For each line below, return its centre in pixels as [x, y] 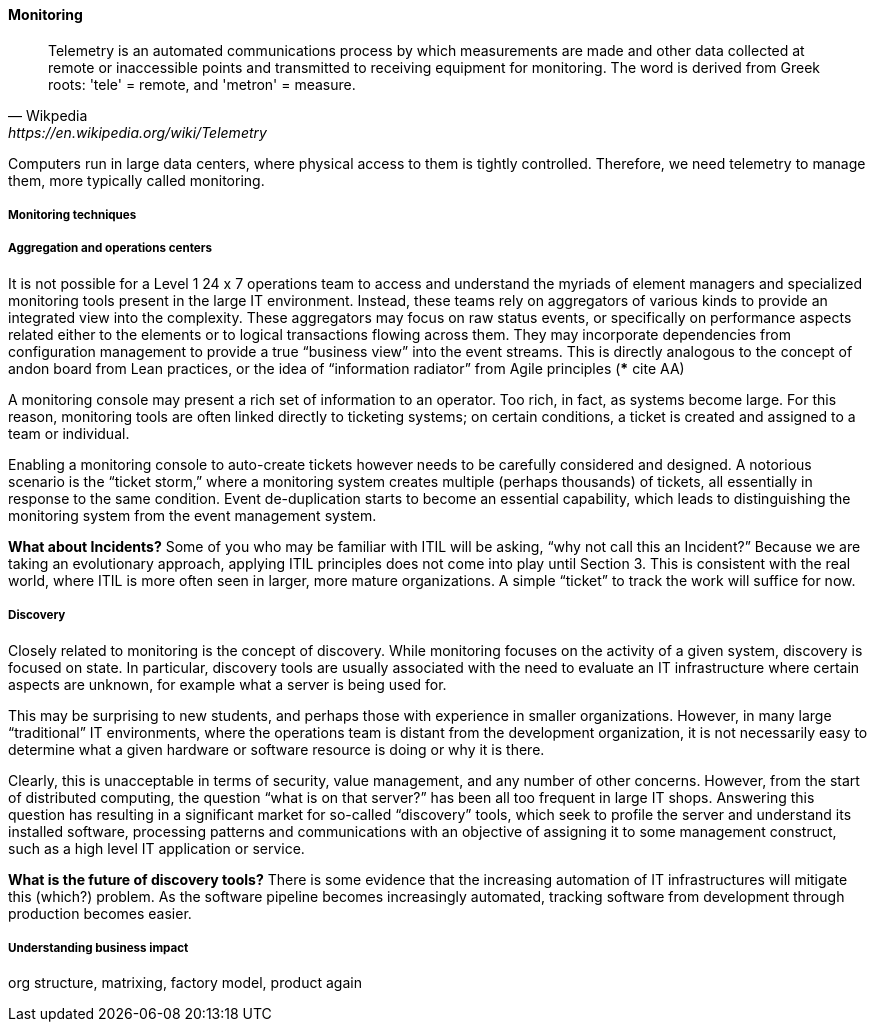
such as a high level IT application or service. [156, 848]
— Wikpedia [48, 115]
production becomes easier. [100, 913]
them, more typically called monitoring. [136, 180]
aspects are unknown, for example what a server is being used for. [227, 684]
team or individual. [69, 433]
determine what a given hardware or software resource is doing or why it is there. [276, 749]
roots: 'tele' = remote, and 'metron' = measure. [202, 84]
